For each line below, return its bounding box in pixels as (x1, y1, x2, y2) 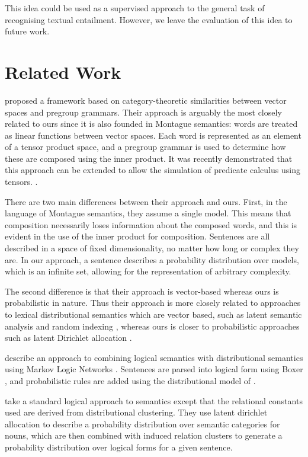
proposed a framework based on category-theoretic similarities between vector (5, 94, 287, 106)
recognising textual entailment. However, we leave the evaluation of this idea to (5, 13, 293, 25)
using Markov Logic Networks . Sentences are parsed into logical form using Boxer (5, 363, 303, 375)
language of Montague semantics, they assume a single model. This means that (5, 207, 291, 219)
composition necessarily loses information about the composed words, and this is (5, 218, 297, 231)
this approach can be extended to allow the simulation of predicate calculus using (5, 164, 300, 176)
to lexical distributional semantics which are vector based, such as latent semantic (5, 308, 302, 320)
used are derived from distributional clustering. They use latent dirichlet (5, 406, 268, 418)
